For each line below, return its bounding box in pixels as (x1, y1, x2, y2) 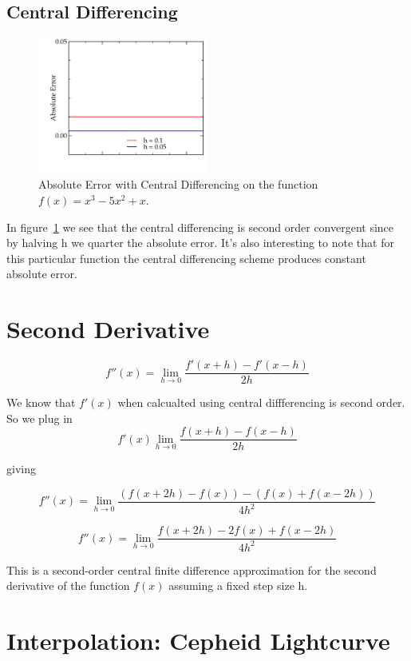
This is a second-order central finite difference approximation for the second (6, 561, 377, 578)
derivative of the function (6, 577, 130, 594)
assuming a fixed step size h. (168, 577, 308, 594)
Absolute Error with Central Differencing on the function (38, 176, 318, 193)
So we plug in (6, 409, 73, 426)
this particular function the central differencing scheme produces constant (6, 249, 366, 266)
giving (6, 460, 36, 477)
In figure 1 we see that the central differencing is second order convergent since (6, 218, 394, 235)
